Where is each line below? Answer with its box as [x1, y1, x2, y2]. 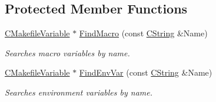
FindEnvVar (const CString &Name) [79, 66, 212, 79]
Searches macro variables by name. [5, 46, 130, 59]
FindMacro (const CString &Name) [79, 27, 208, 39]
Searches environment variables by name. [5, 86, 153, 98]
